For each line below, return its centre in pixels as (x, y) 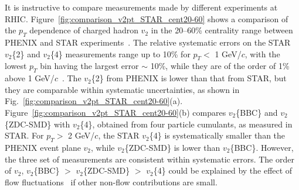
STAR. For (24, 135)
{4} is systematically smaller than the (217, 135)
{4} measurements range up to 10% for (120, 53)
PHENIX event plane (43, 147)
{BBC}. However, (262, 147)
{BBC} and (257, 112)
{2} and (26, 53)
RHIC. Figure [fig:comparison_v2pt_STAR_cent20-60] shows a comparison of (147, 18)
